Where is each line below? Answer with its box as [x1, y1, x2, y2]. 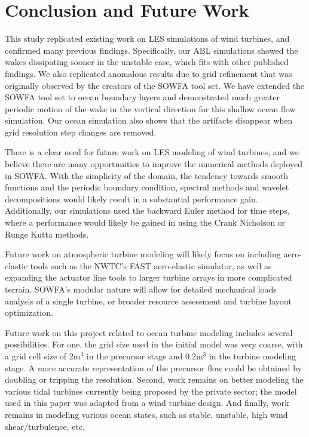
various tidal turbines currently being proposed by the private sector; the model [5, 384, 297, 397]
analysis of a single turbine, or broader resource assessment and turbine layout [5, 294, 292, 307]
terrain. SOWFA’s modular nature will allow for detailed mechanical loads [5, 283, 277, 295]
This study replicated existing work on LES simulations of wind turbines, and [5, 32, 290, 45]
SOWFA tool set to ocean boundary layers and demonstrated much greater [5, 91, 280, 103]
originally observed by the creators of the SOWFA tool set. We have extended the [5, 79, 305, 91]
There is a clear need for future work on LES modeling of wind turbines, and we [5, 146, 299, 158]
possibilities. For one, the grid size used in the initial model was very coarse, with [5, 338, 303, 350]
